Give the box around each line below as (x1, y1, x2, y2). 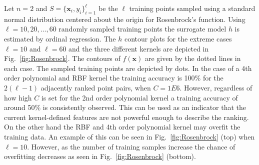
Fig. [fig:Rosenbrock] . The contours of (4, 53, 120, 63)
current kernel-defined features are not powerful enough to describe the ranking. (4, 111, 249, 122)
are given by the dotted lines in (145, 53, 241, 63)
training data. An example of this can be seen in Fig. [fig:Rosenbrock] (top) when (4, 131, 255, 141)
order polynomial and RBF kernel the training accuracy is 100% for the (4, 72, 223, 83)
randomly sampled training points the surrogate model (58, 23, 226, 34)
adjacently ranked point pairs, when (40, 82, 151, 92)
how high (4, 92, 32, 102)
